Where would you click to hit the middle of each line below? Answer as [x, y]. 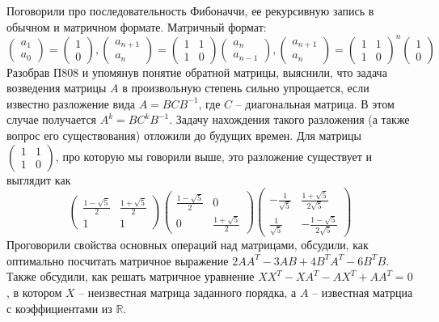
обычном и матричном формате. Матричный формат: [137, 26]
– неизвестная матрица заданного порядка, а [188, 292]
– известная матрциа [363, 292]
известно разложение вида [71, 103]
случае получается [52, 119]
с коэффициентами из [59, 308]
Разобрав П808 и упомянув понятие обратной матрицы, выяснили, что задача [197, 72]
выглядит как [39, 179]
